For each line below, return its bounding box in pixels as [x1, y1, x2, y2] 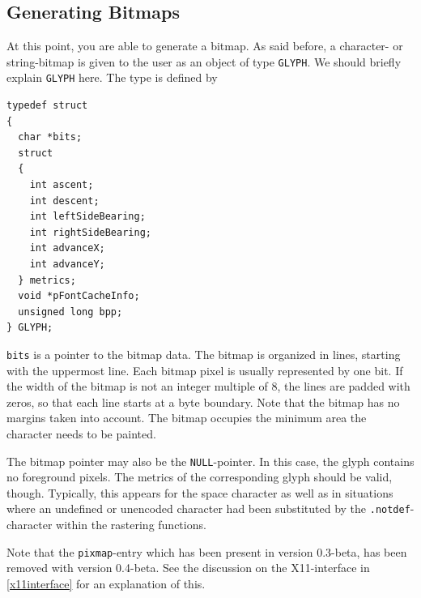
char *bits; [18, 131, 83, 143]
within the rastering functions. [56, 516, 206, 533]
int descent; [29, 194, 100, 207]
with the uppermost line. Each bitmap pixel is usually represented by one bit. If [6, 361, 403, 378]
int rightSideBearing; [29, 226, 151, 238]
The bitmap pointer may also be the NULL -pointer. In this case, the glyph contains [6, 452, 415, 469]
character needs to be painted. [6, 425, 156, 442]
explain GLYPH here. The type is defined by [6, 69, 218, 86]
